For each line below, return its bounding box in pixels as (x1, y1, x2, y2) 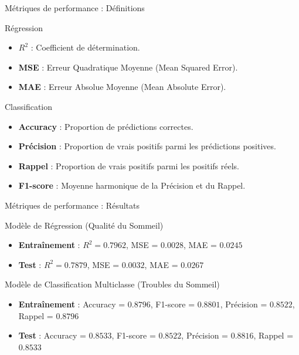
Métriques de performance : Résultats (5, 199, 140, 211)
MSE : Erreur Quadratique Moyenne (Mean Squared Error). (18, 61, 238, 73)
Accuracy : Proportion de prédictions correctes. (18, 120, 193, 132)
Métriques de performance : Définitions (5, 2, 145, 14)
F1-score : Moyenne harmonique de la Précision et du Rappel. (18, 179, 246, 192)
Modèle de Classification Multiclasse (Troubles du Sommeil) (5, 278, 220, 290)
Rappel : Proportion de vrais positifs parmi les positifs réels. (18, 159, 239, 172)
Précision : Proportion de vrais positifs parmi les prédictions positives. (18, 140, 276, 152)
